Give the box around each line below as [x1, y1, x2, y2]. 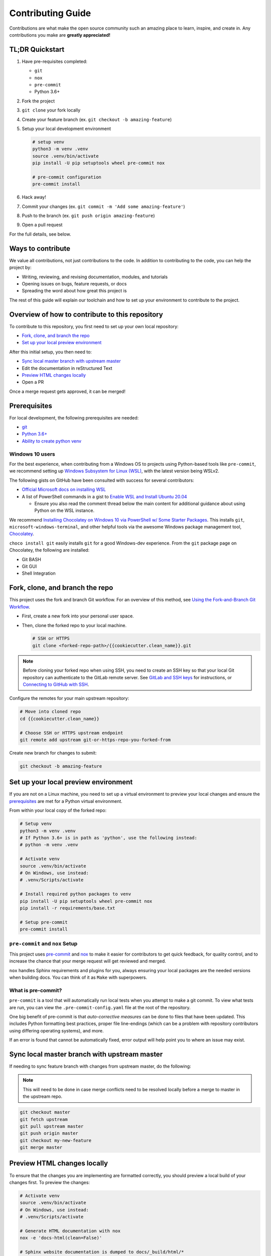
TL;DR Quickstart [9, 45, 65, 54]
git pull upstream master [20, 1123, 84, 1129]
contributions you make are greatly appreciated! [9, 32, 110, 38]
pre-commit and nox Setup [9, 940, 78, 947]
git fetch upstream [20, 1116, 68, 1122]
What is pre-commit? [9, 987, 62, 994]
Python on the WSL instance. [34, 507, 95, 513]
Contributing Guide [9, 8, 91, 19]
